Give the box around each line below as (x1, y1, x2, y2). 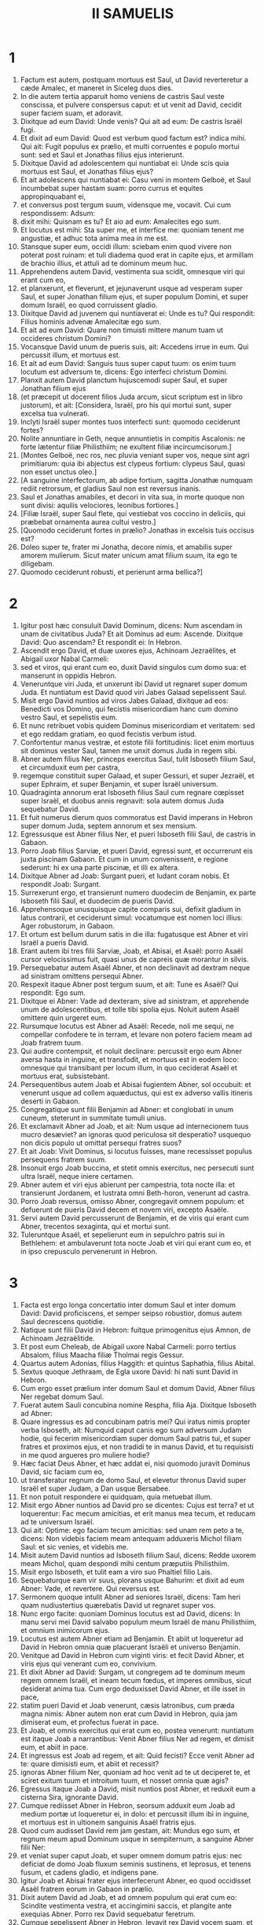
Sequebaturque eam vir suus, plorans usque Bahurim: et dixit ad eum (20, 1575, 245, 1585)
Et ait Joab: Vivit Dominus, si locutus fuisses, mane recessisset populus (20, 1146, 252, 1155)
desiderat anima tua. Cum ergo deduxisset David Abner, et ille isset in (20, 1684, 246, 1693)
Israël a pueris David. (20, 938, 90, 947)
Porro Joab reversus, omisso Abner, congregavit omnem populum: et (20, 1196, 244, 1206)
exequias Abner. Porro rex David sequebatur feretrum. (20, 1909, 196, 1919)
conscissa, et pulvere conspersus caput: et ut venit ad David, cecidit (20, 100, 242, 109)
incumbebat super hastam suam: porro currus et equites (20, 183, 203, 192)
